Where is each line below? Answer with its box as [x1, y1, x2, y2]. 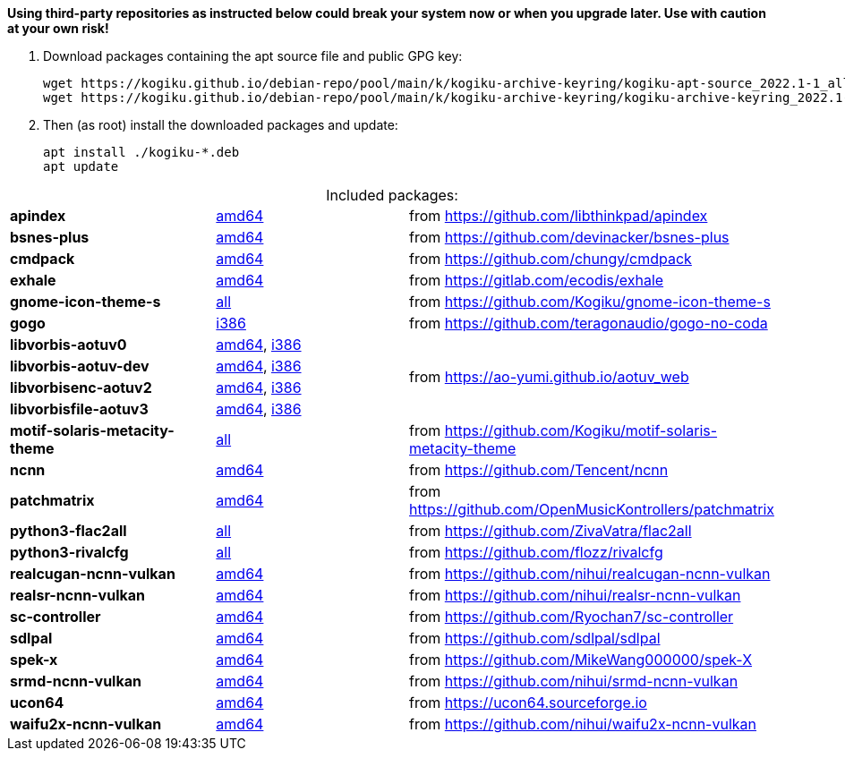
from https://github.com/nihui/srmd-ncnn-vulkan [409, 672, 738, 690]
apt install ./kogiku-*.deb [43, 145, 240, 159]
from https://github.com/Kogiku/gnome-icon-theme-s [409, 293, 771, 311]
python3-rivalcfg [10, 543, 129, 561]
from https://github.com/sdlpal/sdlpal [409, 629, 661, 647]
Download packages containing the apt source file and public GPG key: [43, 48, 463, 64]
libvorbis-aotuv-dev [10, 357, 149, 375]
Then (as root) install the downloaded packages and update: [43, 117, 398, 132]
